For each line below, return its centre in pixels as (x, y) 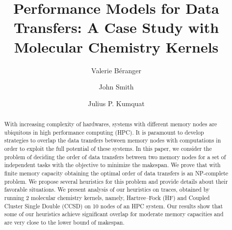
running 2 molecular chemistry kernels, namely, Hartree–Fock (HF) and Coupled (107, 197)
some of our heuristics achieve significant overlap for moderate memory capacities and (114, 214)
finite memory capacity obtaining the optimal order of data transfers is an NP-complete (116, 173)
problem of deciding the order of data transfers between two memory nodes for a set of (115, 157)
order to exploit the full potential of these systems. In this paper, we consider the (108, 149)
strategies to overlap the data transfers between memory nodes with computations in (113, 140)
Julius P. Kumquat (116, 103)
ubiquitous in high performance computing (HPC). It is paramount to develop (104, 132)
